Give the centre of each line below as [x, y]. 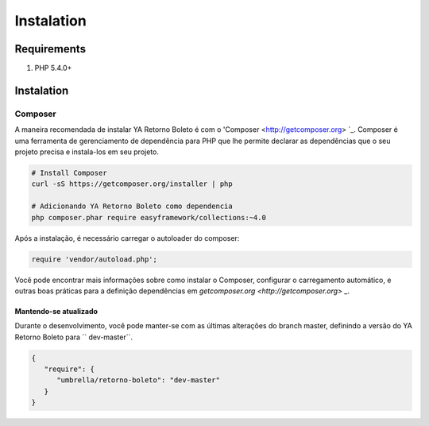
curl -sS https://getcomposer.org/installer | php [132, 184]
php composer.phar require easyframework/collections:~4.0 [149, 217]
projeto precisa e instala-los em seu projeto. [87, 152]
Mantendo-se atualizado [56, 311]
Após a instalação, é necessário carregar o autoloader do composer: [127, 238]
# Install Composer [69, 172]
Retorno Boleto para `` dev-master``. [74, 337]
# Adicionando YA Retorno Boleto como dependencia [132, 206]
